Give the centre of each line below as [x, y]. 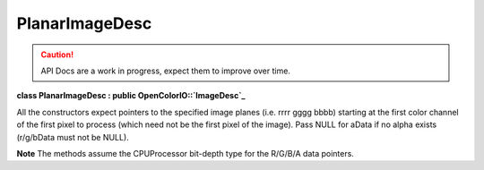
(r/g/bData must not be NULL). [73, 137]
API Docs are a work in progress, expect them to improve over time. [166, 71]
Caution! [57, 55]
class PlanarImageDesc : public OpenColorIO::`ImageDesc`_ [131, 96]
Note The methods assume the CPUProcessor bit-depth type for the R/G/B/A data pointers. [185, 153]
